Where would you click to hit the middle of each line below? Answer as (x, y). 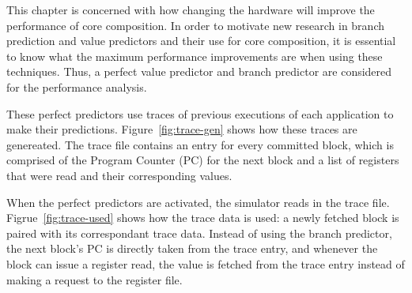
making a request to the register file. (94, 279)
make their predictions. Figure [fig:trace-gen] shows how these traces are (182, 129)
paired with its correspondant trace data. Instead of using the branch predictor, (199, 233)
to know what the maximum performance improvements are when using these (195, 56)
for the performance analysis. (77, 86)
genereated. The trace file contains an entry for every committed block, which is (200, 144)
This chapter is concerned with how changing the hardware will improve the (191, 9)
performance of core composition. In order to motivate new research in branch (196, 25)
